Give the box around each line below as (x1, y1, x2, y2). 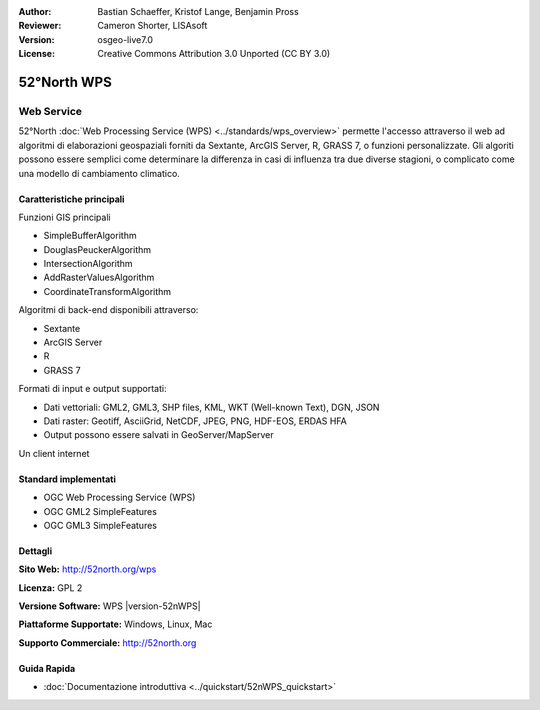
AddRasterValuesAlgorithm (43, 271, 155, 284)
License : (18, 48, 55, 60)
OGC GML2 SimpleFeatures (43, 505, 157, 517)
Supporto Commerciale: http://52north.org (18, 636, 197, 649)
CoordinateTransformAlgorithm (43, 285, 172, 297)
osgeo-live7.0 (97, 33, 154, 45)
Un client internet (18, 447, 90, 459)
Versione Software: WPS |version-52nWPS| (18, 600, 201, 612)
